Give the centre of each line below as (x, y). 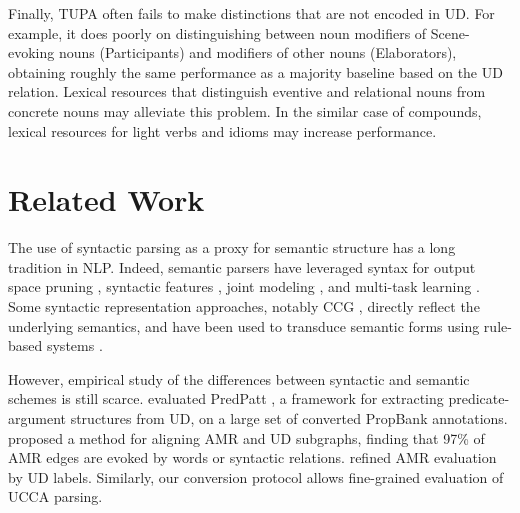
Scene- (450, 32)
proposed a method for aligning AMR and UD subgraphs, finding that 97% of (246, 437)
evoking (31, 52)
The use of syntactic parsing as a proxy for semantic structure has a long (232, 247)
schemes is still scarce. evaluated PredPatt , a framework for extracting (226, 398)
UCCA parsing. (55, 496)
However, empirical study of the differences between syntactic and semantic (239, 378)
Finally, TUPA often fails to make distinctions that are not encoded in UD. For (251, 13)
